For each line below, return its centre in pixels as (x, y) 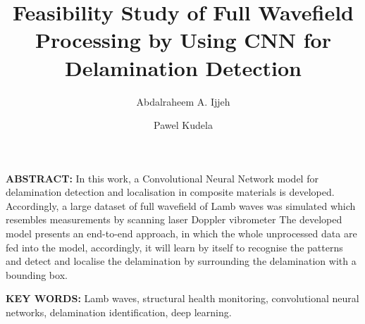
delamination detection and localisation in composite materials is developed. (170, 192)
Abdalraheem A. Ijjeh (183, 101)
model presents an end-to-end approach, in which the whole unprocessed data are (181, 233)
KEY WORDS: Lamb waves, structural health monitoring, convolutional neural (182, 298)
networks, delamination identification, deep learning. (119, 312)
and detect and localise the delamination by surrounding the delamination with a (181, 261)
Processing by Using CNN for (183, 40)
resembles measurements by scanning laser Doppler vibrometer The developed (174, 219)
